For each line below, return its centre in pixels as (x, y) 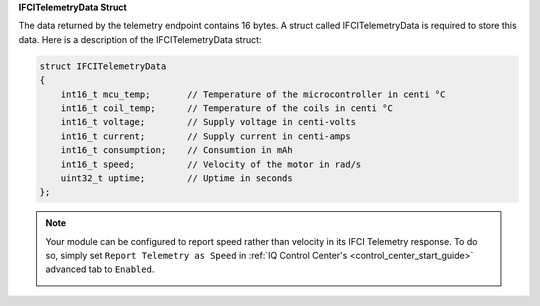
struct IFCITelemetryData (103, 66)
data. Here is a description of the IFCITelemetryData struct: (140, 39)
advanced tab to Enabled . (100, 269)
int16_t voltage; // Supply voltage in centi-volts (208, 122)
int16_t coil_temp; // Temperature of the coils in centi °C (227, 108)
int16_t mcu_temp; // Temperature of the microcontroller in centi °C (253, 94)
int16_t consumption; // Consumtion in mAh (177, 150)
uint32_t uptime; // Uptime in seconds (177, 178)
